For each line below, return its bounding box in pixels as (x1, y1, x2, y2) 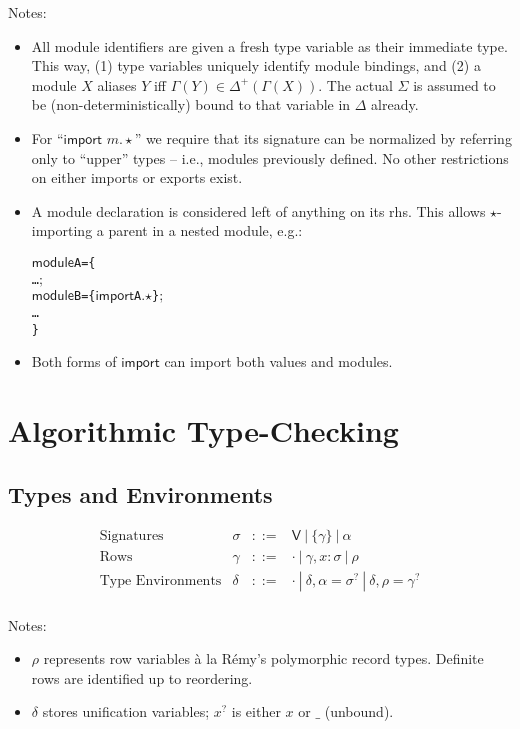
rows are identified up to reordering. (31, 667, 253, 688)
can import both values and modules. (164, 351, 393, 372)
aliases (97, 74, 137, 95)
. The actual (318, 74, 393, 95)
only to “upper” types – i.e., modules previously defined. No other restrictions (31, 147, 509, 168)
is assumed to (413, 74, 496, 95)
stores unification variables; (42, 701, 210, 722)
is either (231, 701, 281, 722)
